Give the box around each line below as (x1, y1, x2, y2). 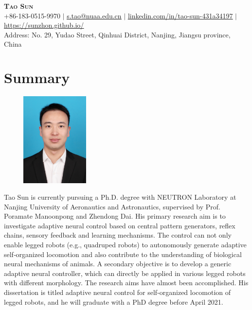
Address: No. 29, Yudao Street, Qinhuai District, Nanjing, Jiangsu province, (4, 29, 231, 39)
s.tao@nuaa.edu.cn (67, 10, 122, 20)
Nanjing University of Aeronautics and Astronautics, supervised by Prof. (4, 201, 221, 211)
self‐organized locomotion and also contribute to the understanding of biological (4, 249, 242, 259)
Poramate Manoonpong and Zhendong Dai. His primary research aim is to (4, 211, 226, 221)
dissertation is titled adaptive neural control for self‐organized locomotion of (4, 287, 231, 297)
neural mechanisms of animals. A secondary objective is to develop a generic (4, 258, 232, 269)
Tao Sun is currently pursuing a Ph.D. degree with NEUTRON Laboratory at (4, 192, 236, 202)
